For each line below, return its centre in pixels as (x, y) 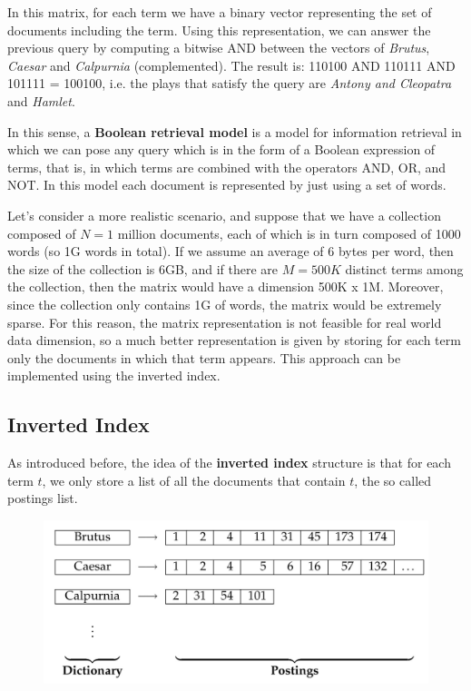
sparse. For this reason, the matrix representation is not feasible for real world (225, 322)
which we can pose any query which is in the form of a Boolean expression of (221, 149)
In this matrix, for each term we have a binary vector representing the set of (220, 12)
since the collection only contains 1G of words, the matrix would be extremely (225, 304)
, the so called (393, 480)
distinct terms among (404, 268)
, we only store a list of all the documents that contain (194, 480)
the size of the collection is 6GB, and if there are (142, 268)
